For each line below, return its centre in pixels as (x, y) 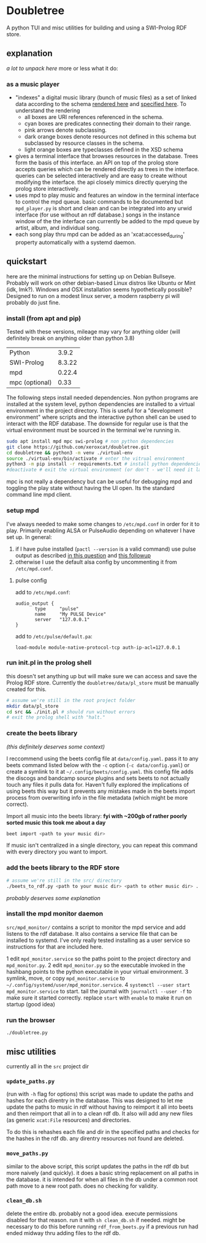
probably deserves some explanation (54, 898)
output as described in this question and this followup (83, 555)
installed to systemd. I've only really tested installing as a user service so (98, 940)
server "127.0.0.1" (62, 619)
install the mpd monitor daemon (55, 914)
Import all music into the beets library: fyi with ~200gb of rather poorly (97, 816)
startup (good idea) (31, 1004)
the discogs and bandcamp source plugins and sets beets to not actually (98, 778)
